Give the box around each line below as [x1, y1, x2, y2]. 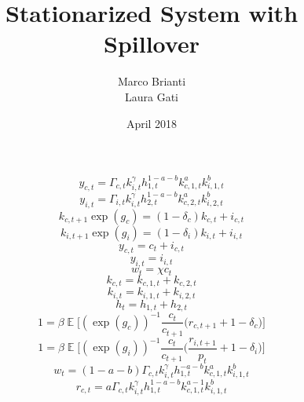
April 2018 [126, 115, 178, 131]
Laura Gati [124, 88, 178, 104]
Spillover [104, 27, 200, 60]
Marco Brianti [117, 73, 186, 90]
